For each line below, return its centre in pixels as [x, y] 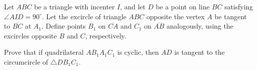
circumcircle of [26, 61]
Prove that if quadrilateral [44, 52]
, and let [133, 6]
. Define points [64, 26]
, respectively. [105, 35]
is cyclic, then [138, 52]
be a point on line [183, 6]
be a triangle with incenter [74, 6]
